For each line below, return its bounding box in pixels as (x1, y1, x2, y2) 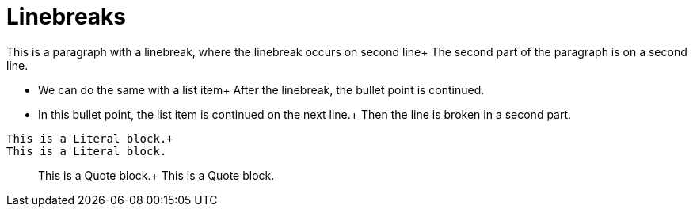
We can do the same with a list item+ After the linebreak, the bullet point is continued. (38, 82, 485, 97)
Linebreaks (6, 3, 127, 30)
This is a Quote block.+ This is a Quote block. (38, 168, 275, 182)
